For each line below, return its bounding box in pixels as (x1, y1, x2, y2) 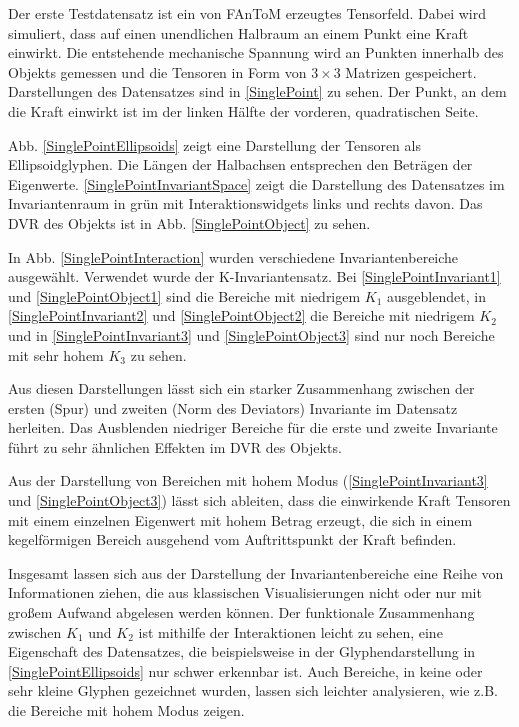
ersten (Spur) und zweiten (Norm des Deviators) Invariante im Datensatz (8, 397, 458, 418)
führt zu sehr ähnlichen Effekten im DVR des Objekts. (8, 436, 342, 457)
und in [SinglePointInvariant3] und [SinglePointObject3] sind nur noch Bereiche (8, 324, 495, 345)
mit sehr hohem (8, 344, 104, 365)
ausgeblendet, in (387, 285, 486, 306)
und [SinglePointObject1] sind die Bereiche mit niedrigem (8, 285, 361, 306)
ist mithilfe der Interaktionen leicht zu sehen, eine (138, 621, 443, 642)
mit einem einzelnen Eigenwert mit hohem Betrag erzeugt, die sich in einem (8, 509, 473, 530)
